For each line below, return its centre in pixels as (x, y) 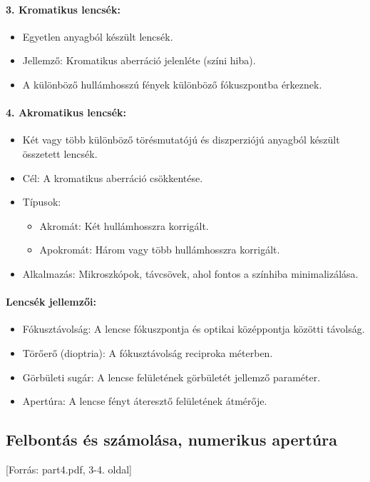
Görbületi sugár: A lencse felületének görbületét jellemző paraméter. (171, 377)
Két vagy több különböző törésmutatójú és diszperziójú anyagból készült (181, 140)
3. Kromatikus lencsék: (63, 9)
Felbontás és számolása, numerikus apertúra (171, 440)
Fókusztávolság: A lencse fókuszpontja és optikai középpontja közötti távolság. (194, 329)
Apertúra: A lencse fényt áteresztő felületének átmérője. (145, 401)
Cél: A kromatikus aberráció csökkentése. (113, 177)
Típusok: (42, 202)
